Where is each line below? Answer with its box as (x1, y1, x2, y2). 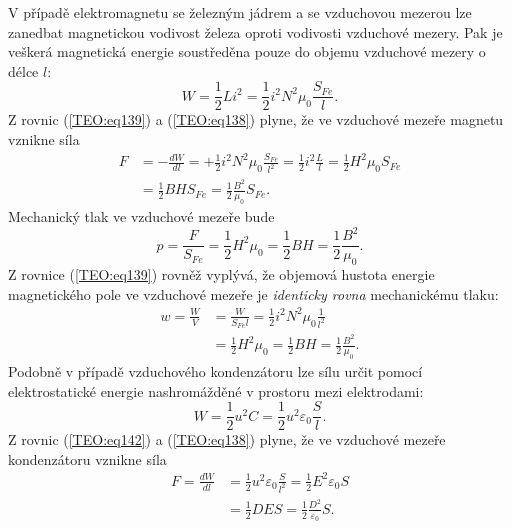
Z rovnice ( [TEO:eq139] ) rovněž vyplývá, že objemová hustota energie (8, 264, 435, 285)
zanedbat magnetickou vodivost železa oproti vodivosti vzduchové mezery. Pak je (8, 21, 503, 42)
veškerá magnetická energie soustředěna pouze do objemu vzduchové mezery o (8, 41, 486, 62)
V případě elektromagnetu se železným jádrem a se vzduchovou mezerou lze (8, 2, 472, 22)
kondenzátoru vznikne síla (8, 448, 167, 469)
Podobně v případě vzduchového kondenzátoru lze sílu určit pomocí (8, 360, 423, 381)
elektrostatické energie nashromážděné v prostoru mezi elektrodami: (8, 380, 424, 401)
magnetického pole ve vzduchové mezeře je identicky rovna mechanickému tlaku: (8, 283, 499, 304)
